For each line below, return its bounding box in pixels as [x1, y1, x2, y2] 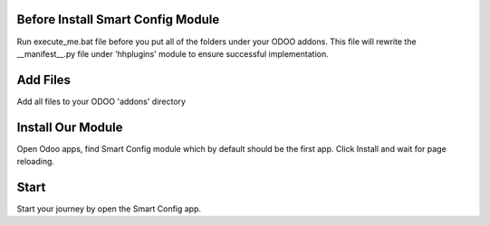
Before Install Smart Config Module [16, 12, 220, 27]
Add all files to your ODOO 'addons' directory [16, 96, 186, 107]
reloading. [16, 156, 54, 167]
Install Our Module [16, 119, 123, 135]
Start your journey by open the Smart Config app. [16, 203, 202, 214]
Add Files [16, 72, 72, 88]
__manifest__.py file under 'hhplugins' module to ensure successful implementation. [16, 48, 330, 59]
